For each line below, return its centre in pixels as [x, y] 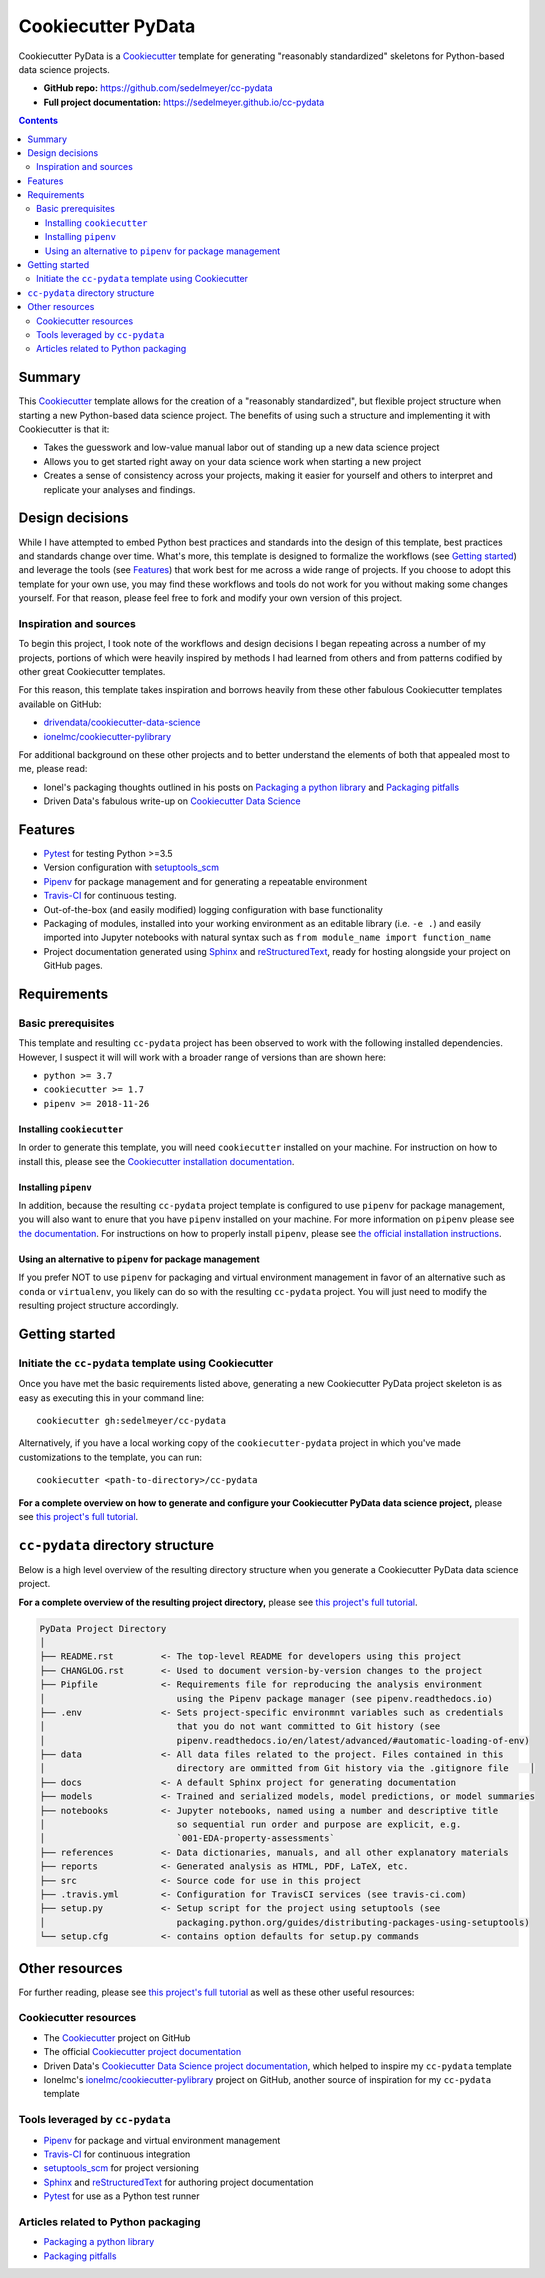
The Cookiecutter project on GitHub [117, 2037]
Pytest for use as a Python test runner [121, 2196]
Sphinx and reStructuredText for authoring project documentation [178, 2182]
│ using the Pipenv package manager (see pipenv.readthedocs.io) [266, 1698]
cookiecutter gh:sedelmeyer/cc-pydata [131, 1420]
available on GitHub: [60, 704]
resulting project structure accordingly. [98, 1305]
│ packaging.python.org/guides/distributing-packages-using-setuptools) [284, 1922]
